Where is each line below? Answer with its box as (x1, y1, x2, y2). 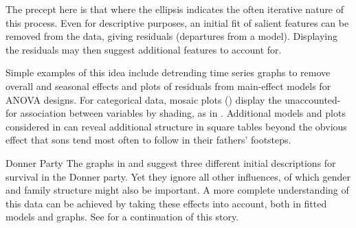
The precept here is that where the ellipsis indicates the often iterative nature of (5, 2, 344, 16)
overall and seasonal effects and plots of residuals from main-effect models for (5, 78, 331, 93)
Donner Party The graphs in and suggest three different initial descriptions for (5, 155, 336, 170)
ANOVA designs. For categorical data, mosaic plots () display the (5, 92, 282, 106)
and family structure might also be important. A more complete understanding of (5, 183, 349, 197)
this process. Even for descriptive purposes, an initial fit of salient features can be (5, 15, 349, 30)
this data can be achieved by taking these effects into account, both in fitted (5, 196, 327, 210)
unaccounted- (285, 92, 341, 106)
